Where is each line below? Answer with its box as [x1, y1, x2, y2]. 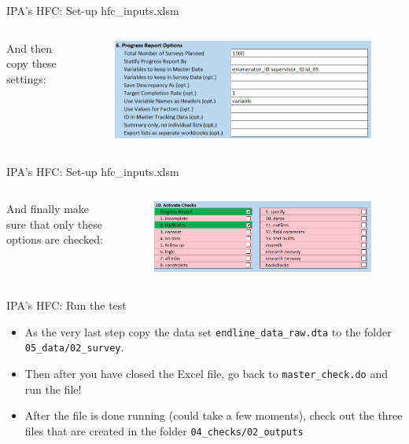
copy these [6, 55, 57, 72]
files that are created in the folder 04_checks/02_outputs [24, 422, 304, 438]
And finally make [6, 200, 90, 217]
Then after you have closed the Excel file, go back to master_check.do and [24, 365, 388, 381]
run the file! [24, 380, 82, 397]
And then [6, 39, 52, 56]
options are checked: [6, 231, 103, 248]
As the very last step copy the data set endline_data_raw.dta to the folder [24, 323, 392, 339]
